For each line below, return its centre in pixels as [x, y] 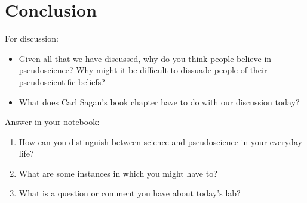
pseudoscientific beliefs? [62, 81]
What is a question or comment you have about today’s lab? [130, 193]
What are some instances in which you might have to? [118, 173]
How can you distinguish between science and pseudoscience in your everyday [160, 141]
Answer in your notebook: [52, 122]
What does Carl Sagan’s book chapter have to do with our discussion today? [159, 101]
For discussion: [32, 38]
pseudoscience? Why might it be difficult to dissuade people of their [143, 70]
